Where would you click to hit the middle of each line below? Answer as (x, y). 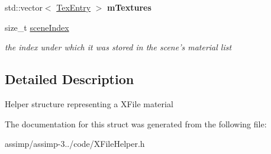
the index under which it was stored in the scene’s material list (118, 47)
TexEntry (74, 7)
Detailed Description (70, 79)
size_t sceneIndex (37, 27)
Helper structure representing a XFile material (89, 103)
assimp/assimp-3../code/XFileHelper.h (75, 144)
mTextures (129, 7)
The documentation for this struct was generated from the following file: (136, 123)
